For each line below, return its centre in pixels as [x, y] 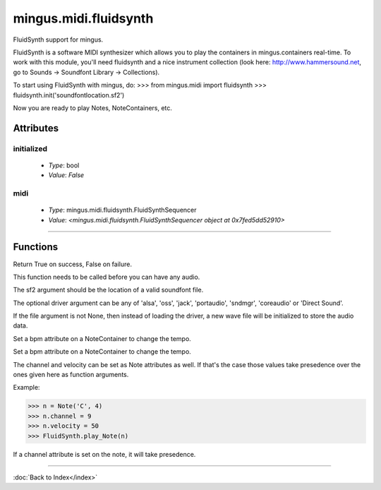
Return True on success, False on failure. [72, 264]
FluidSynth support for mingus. [58, 40]
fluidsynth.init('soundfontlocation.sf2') [69, 95]
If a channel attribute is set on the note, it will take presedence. [104, 454]
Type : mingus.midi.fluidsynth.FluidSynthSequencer [122, 210]
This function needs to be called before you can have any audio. [107, 277]
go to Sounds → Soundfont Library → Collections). [86, 72]
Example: [26, 388]
